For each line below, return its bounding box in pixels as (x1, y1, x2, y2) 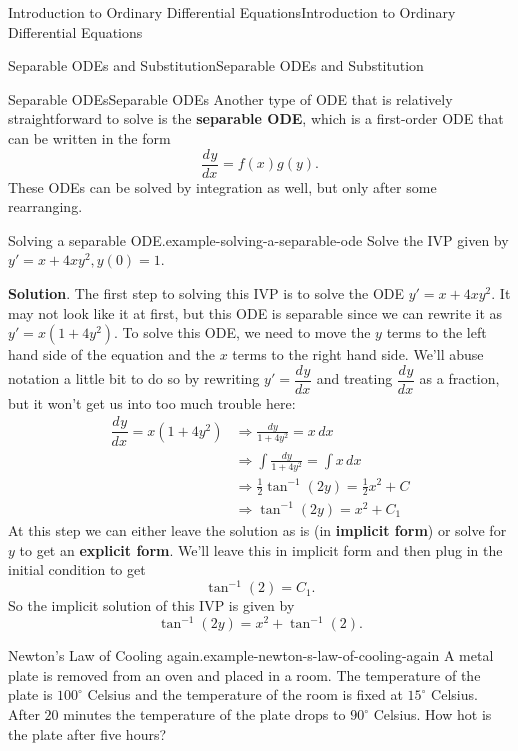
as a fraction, (419, 368, 500, 389)
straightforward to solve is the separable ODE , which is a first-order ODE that (8, 108, 504, 129)
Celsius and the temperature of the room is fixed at (87, 684, 403, 705)
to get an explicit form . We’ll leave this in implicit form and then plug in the (19, 539, 503, 560)
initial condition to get (8, 559, 146, 580)
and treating (316, 368, 393, 389)
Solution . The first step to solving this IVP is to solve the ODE (8, 283, 404, 303)
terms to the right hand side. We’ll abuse (232, 344, 484, 365)
